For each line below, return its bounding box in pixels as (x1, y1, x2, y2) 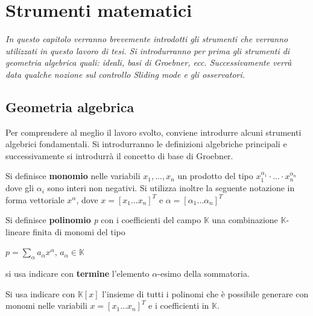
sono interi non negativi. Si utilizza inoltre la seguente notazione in (47, 182, 295, 194)
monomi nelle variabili (5, 299, 87, 312)
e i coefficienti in (148, 299, 209, 312)
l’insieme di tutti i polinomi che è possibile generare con (102, 287, 309, 300)
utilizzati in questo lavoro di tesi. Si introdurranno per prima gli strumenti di (5, 44, 290, 57)
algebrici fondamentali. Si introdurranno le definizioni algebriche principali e (5, 137, 287, 150)
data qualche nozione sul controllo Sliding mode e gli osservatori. (5, 68, 245, 80)
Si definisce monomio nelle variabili (5, 169, 141, 182)
